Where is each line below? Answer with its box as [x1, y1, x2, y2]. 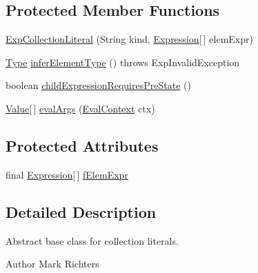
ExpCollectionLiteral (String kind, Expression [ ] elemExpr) [6, 32, 253, 46]
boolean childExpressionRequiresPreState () [6, 78, 191, 92]
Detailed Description [6, 201, 157, 222]
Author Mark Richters [6, 256, 99, 271]
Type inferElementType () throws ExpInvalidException [6, 54, 240, 69]
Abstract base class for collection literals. [6, 233, 179, 247]
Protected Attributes [6, 134, 159, 156]
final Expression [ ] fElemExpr [6, 167, 128, 181]
